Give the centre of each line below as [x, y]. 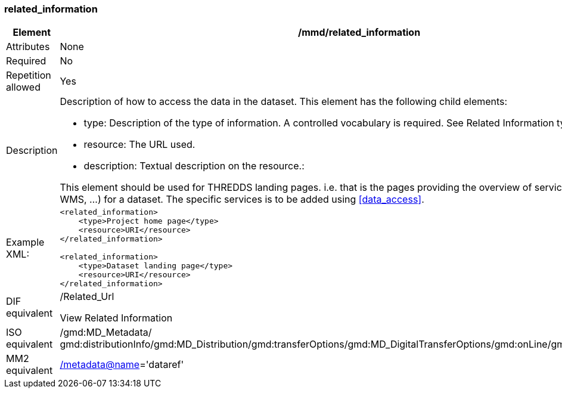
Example [25, 242]
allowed [23, 87]
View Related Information [116, 318]
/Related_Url [87, 297]
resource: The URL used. [139, 145]
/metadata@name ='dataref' [122, 365]
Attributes [28, 47]
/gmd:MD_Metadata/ [106, 332]
